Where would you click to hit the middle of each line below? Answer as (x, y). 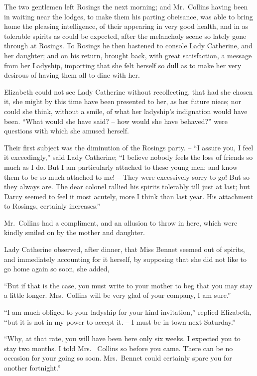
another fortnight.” (32, 368)
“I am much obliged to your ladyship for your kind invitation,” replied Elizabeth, (128, 312)
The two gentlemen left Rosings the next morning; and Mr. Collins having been (126, 6)
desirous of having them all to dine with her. (72, 75)
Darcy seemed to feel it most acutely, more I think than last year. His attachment (129, 196)
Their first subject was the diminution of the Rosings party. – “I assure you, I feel (129, 147)
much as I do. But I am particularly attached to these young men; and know (121, 167)
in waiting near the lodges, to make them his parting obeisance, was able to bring (128, 16)
